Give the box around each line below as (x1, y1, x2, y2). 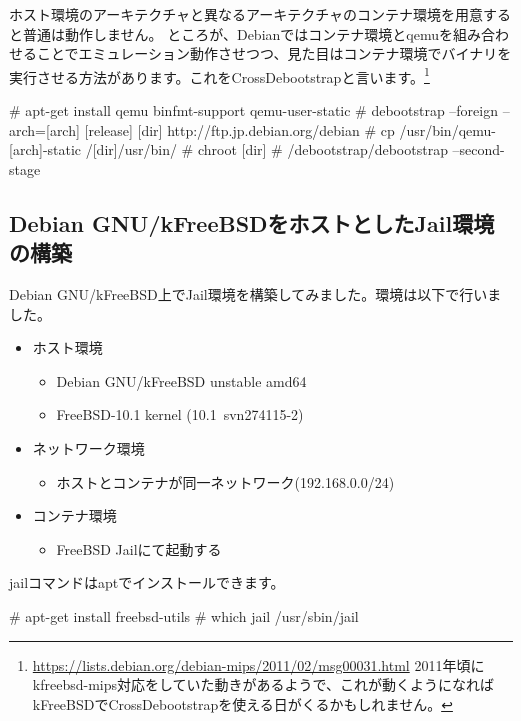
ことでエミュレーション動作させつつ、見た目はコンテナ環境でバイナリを (36, 43, 512, 64)
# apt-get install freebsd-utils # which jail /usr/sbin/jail (9, 605, 359, 626)
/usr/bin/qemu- (399, 119, 496, 140)
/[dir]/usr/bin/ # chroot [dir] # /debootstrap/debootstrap (85, 139, 448, 160)
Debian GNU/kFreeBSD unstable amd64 (56, 370, 307, 391)
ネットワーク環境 (32, 437, 145, 458)
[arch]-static (9, 139, 82, 160)
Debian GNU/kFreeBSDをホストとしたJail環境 (9, 207, 495, 238)
